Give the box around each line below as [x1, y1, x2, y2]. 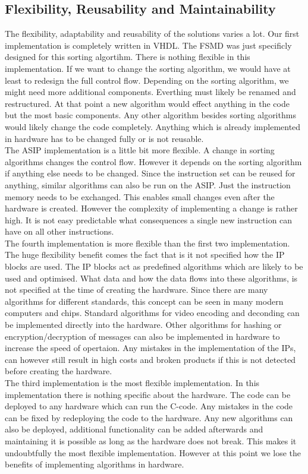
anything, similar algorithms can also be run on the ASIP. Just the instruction [5, 178, 291, 191]
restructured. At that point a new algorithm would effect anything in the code [5, 97, 290, 109]
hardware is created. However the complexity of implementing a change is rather [5, 202, 298, 214]
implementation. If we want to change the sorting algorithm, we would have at [5, 62, 291, 74]
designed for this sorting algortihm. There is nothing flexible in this [5, 50, 250, 63]
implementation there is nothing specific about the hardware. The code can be [5, 388, 291, 400]
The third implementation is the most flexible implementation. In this [5, 377, 260, 389]
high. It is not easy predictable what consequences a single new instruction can [5, 213, 293, 226]
